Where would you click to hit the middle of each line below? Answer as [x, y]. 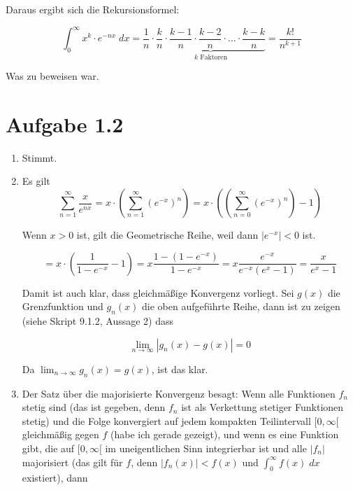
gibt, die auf [48, 448]
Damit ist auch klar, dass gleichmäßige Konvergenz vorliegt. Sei [158, 292]
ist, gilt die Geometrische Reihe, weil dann [167, 235]
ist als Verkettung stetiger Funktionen [262, 407]
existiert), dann [55, 478]
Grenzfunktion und [63, 306]
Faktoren [214, 57]
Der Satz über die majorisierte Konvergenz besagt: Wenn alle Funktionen [179, 393]
